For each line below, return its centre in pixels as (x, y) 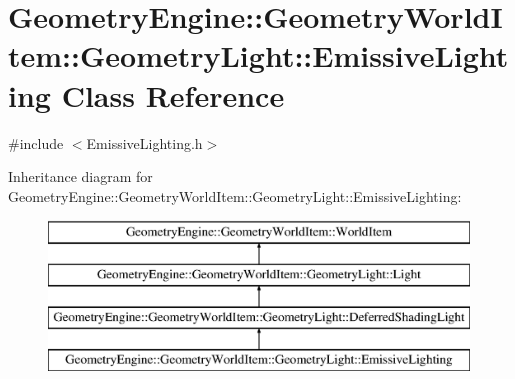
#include (36, 142)
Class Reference (173, 94)
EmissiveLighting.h (144, 142)
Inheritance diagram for (80, 176)
